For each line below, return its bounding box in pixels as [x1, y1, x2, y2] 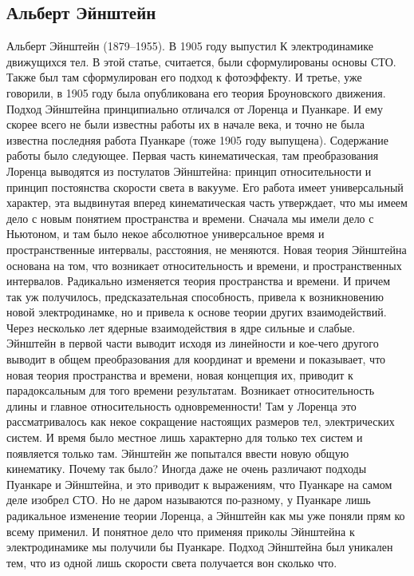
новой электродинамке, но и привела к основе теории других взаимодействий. [6, 304, 387, 320]
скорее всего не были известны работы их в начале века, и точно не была [6, 116, 365, 133]
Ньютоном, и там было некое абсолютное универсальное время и [6, 225, 325, 242]
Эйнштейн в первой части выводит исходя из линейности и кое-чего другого [6, 335, 379, 352]
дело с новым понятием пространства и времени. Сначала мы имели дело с [6, 209, 374, 226]
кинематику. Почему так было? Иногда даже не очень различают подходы [6, 460, 367, 477]
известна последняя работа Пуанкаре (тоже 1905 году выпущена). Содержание [6, 131, 389, 148]
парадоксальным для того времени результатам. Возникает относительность [6, 382, 375, 399]
